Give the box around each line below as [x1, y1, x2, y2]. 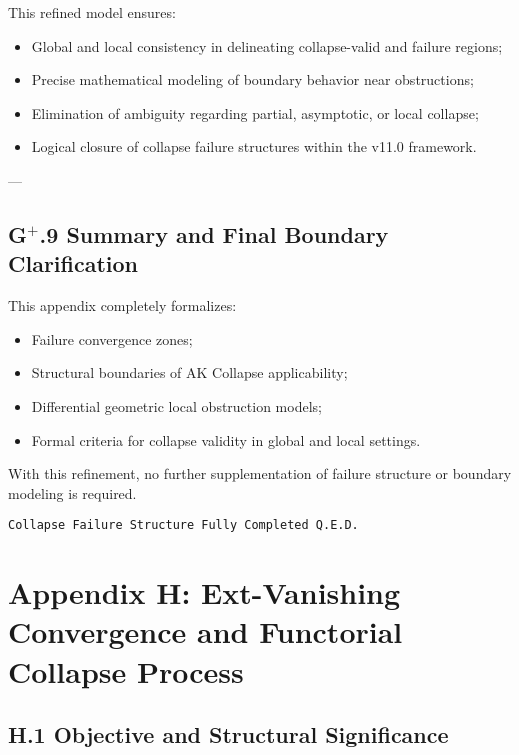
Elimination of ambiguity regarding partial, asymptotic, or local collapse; [31, 102, 479, 123]
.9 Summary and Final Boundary [39, 218, 389, 249]
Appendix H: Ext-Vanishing [8, 572, 401, 613]
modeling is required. [8, 482, 137, 503]
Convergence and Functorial [8, 611, 403, 652]
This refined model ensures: [8, 2, 176, 22]
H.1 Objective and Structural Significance [8, 719, 449, 750]
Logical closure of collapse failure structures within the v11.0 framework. [31, 136, 477, 157]
